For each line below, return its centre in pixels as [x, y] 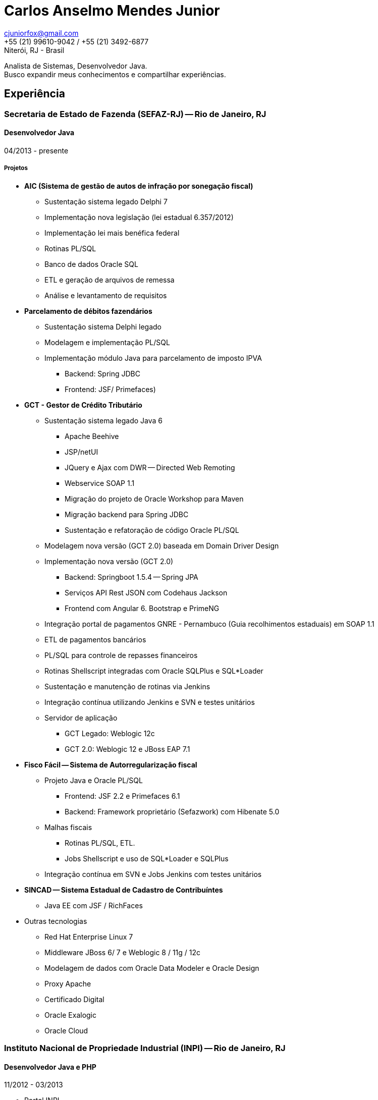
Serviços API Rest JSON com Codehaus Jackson [146, 592]
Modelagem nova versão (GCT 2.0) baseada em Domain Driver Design [162, 545]
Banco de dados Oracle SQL [91, 264]
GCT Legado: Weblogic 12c [110, 733]
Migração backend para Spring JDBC [127, 514]
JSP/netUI [82, 452]
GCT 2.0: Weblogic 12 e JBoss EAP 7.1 [127, 749]
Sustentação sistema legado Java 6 [104, 420]
